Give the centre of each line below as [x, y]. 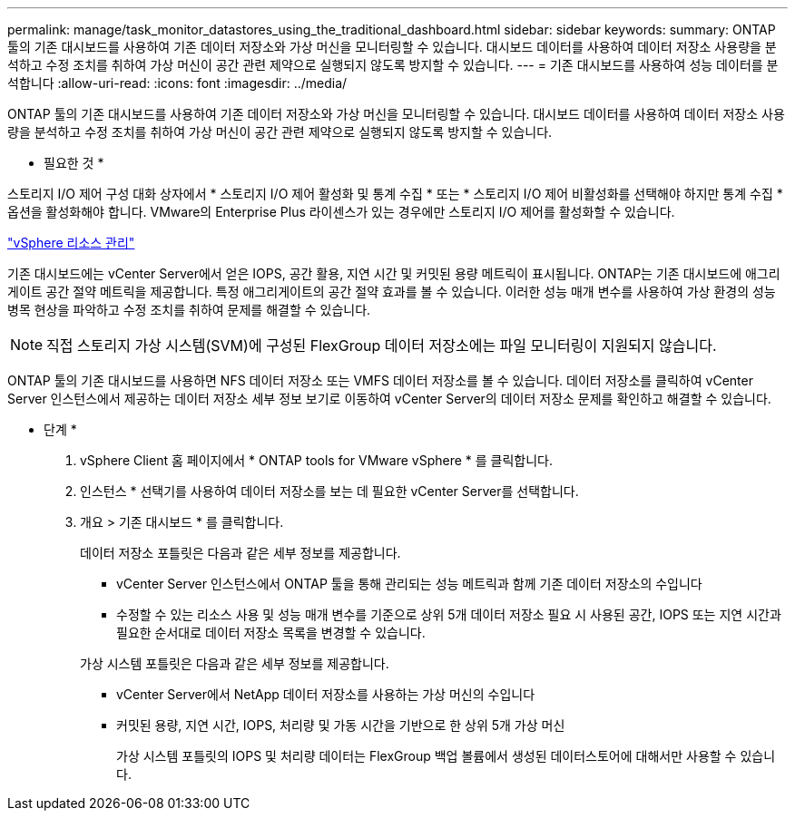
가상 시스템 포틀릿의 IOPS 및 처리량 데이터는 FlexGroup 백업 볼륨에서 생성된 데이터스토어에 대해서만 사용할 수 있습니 [446, 756]
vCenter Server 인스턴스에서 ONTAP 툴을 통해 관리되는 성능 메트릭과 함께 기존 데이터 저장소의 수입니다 [409, 584]
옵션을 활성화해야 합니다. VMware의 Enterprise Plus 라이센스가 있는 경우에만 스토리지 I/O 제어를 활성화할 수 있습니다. [341, 212]
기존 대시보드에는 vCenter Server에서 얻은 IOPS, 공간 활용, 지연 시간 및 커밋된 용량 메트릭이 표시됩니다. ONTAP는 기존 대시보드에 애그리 [394, 273]
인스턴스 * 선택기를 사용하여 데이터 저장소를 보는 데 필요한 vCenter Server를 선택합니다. [329, 491]
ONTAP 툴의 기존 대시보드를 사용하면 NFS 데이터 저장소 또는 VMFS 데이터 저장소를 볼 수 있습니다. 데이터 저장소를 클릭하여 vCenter [380, 380]
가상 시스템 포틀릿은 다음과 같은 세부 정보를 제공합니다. [235, 663]
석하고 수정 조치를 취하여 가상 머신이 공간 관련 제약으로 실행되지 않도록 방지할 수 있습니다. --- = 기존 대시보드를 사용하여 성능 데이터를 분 [393, 65]
